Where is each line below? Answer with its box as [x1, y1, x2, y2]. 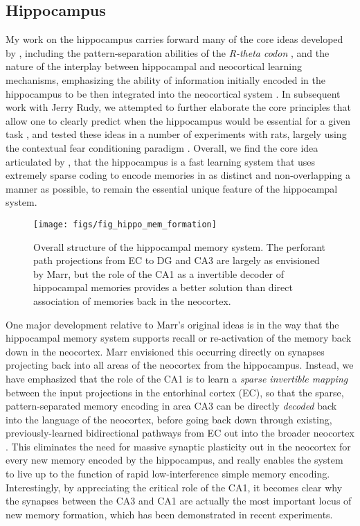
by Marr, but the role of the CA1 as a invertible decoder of [33, 266, 284, 281]
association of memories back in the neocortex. [33, 293, 231, 308]
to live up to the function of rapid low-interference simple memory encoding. [6, 466, 330, 481]
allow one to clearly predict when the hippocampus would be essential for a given [6, 113, 351, 128]
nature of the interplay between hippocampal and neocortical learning [6, 59, 302, 73]
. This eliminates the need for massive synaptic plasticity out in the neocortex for [6, 439, 351, 453]
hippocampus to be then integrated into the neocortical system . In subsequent [6, 86, 341, 100]
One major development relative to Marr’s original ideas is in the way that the [6, 317, 339, 331]
